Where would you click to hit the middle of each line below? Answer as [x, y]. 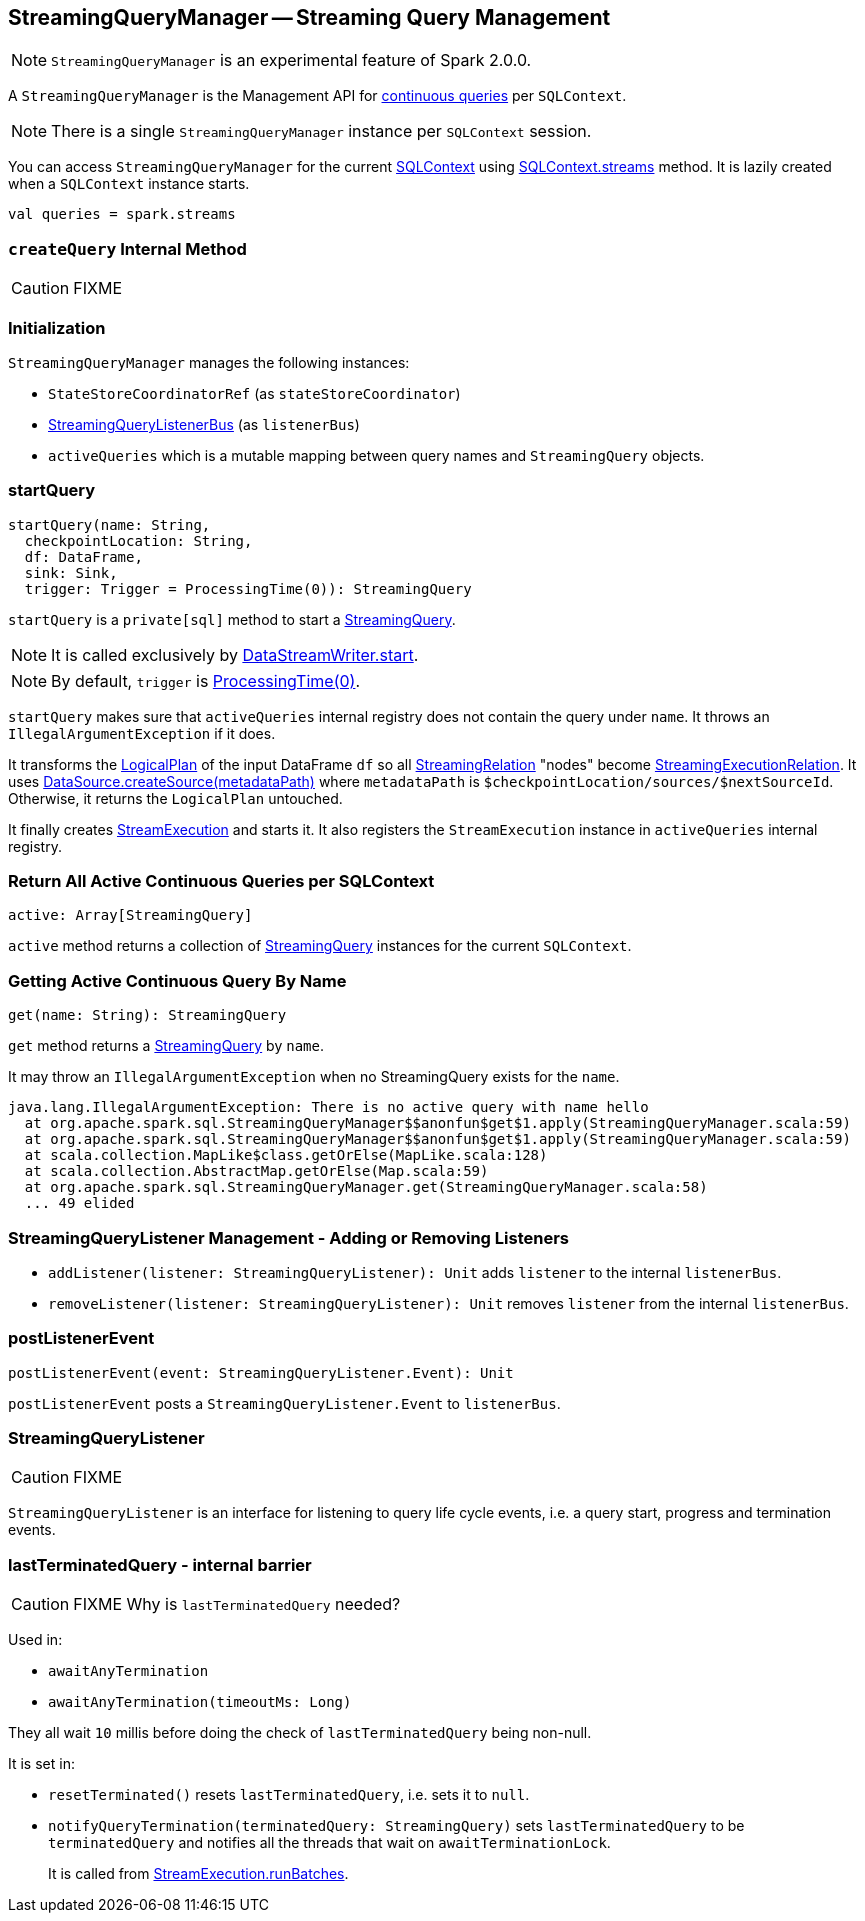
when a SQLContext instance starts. [129, 184]
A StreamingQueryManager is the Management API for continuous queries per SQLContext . [317, 96]
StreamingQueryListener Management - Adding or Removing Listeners [288, 1237]
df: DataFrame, [83, 556]
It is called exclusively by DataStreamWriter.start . [235, 654]
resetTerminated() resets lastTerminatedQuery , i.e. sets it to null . [289, 1795]
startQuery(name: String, [109, 524]
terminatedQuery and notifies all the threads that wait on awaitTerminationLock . [329, 1843]
